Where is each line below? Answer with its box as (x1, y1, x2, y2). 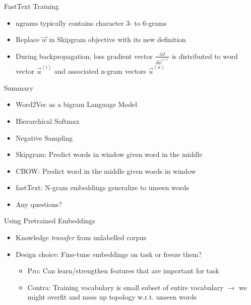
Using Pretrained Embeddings (4, 215, 95, 226)
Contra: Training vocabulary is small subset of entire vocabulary (27, 282, 224, 292)
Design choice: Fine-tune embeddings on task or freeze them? (15, 249, 202, 259)
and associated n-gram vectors (54, 66, 146, 76)
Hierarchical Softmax (15, 115, 80, 126)
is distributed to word (172, 51, 238, 61)
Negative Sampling (15, 132, 73, 143)
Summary (4, 82, 33, 93)
